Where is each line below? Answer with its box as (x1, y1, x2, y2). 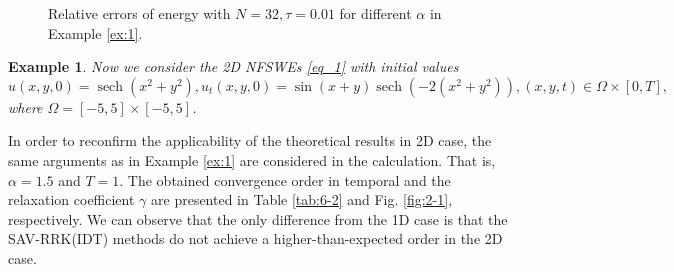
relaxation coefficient (8, 189, 135, 210)
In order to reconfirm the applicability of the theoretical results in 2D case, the (8, 130, 492, 151)
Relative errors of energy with (48, 3, 231, 23)
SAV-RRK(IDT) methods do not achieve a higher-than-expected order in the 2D (8, 228, 503, 249)
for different (339, 3, 412, 23)
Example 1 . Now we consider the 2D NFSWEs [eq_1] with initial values (8, 56, 459, 77)
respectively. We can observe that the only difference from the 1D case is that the (8, 208, 508, 229)
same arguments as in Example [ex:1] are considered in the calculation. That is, (8, 149, 496, 170)
